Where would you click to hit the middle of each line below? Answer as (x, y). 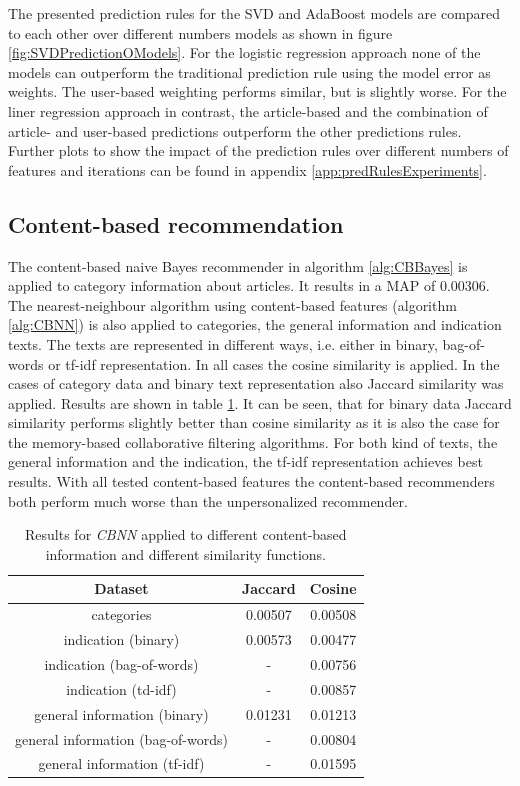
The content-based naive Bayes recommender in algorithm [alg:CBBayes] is (238, 265)
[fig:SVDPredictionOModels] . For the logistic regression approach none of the (244, 52)
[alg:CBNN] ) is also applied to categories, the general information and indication (255, 324)
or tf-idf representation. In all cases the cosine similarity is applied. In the (274, 363)
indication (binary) (121, 639)
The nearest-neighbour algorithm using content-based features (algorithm (232, 304)
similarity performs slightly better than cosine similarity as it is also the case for (254, 422)
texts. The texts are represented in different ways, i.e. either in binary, (223, 343)
